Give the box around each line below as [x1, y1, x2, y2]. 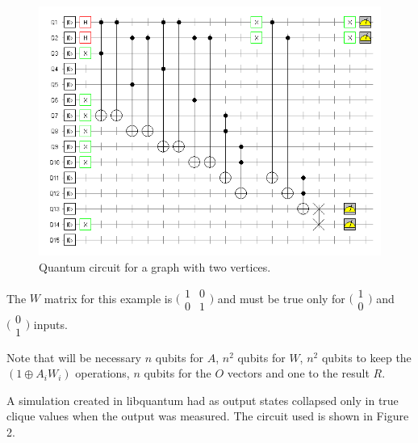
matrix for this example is [44, 289, 173, 306]
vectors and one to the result [227, 365, 370, 382]
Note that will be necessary [6, 348, 142, 365]
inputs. [33, 315, 68, 332]
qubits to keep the [321, 348, 412, 365]
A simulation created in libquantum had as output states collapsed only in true [6, 391, 399, 408]
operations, [75, 365, 130, 382]
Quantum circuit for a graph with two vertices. [39, 258, 271, 275]
